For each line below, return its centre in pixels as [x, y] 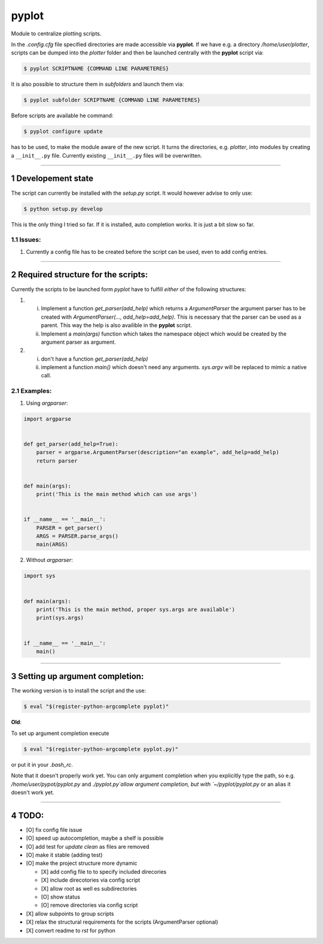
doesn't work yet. [33, 792]
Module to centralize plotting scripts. [56, 34]
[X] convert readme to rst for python [71, 930]
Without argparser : [49, 560]
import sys [39, 576]
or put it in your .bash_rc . [42, 764]
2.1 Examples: [31, 391]
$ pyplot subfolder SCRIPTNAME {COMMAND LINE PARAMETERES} [112, 100]
